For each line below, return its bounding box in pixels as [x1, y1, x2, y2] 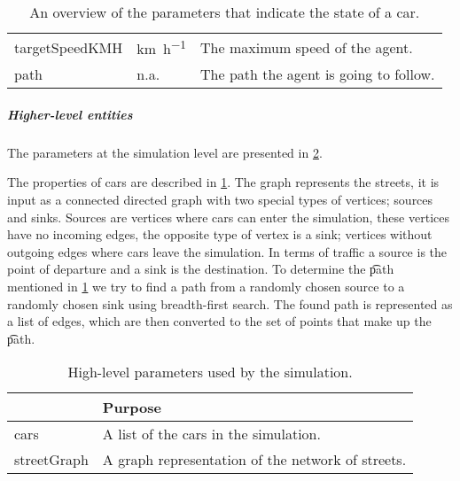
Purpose [102, 397, 161, 418]
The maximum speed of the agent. [200, 36, 413, 58]
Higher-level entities [7, 105, 133, 123]
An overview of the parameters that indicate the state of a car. [29, 2, 420, 22]
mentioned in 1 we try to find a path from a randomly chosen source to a [7, 277, 405, 296]
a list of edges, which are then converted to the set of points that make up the [7, 312, 432, 330]
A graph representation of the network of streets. [102, 449, 407, 470]
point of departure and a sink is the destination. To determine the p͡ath [7, 260, 394, 278]
